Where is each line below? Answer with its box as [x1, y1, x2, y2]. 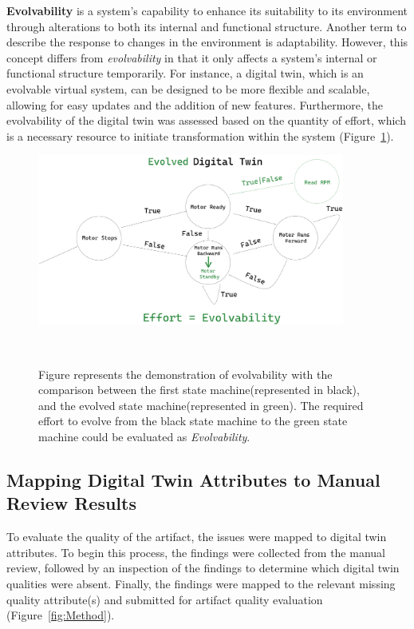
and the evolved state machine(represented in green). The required [38, 396, 364, 413]
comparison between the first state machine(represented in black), [38, 381, 360, 398]
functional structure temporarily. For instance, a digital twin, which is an [6, 65, 364, 82]
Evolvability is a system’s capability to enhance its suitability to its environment [6, 2, 408, 18]
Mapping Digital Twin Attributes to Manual [6, 467, 380, 492]
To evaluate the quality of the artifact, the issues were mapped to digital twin [6, 528, 387, 545]
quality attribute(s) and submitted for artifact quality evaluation [6, 591, 323, 607]
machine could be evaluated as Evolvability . [38, 428, 250, 444]
